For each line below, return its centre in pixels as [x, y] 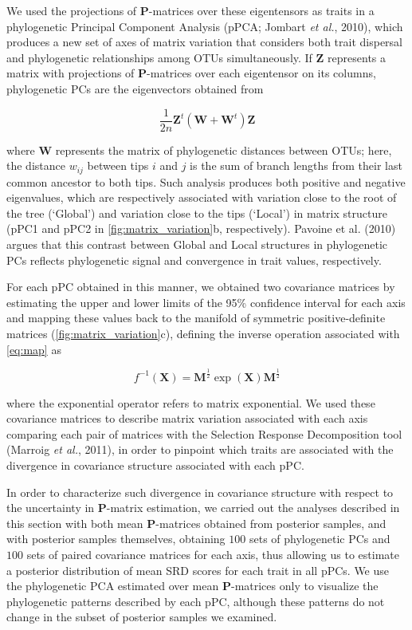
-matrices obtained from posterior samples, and [271, 523]
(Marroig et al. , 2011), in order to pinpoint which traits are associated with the [200, 449]
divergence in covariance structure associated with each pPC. [155, 465]
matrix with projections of [71, 73]
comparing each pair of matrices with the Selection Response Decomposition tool [204, 433]
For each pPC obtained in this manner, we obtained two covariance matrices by [201, 287]
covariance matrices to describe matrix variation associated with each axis [187, 418]
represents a [357, 57]
